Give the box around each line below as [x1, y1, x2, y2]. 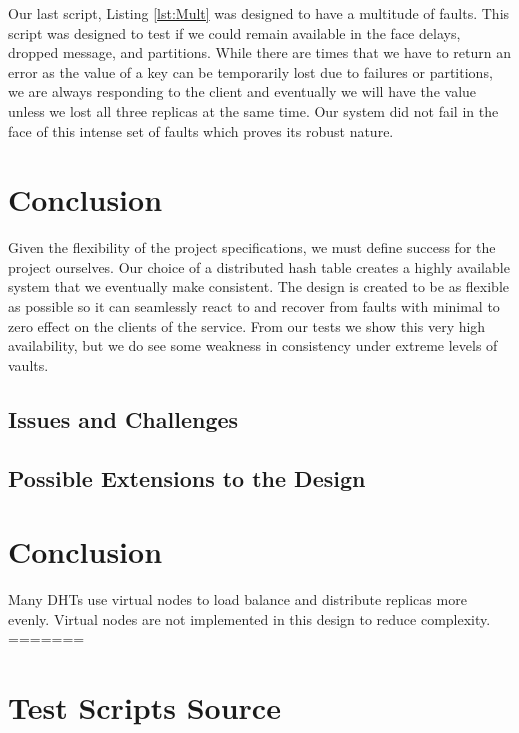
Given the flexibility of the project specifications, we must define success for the [8, 237, 496, 258]
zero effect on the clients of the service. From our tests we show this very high [8, 315, 486, 336]
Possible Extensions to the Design [8, 462, 366, 493]
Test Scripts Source [8, 687, 281, 728]
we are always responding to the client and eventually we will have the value [8, 81, 477, 102]
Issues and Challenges [8, 403, 239, 434]
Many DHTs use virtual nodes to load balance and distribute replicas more [8, 589, 467, 610]
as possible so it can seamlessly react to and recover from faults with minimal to [8, 296, 500, 317]
